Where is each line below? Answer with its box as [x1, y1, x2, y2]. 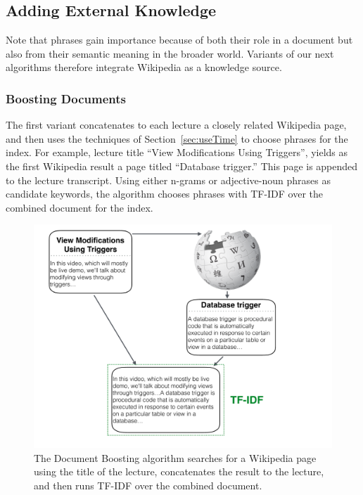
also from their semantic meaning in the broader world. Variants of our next [6, 46, 334, 60]
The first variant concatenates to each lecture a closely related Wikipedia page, [6, 117, 347, 132]
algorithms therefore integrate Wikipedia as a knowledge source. [6, 60, 282, 75]
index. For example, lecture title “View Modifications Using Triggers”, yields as [6, 145, 348, 160]
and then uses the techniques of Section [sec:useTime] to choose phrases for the [6, 131, 348, 146]
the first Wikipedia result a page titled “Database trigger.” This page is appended [6, 158, 358, 173]
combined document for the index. [6, 200, 153, 214]
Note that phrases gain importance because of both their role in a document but [6, 32, 353, 47]
